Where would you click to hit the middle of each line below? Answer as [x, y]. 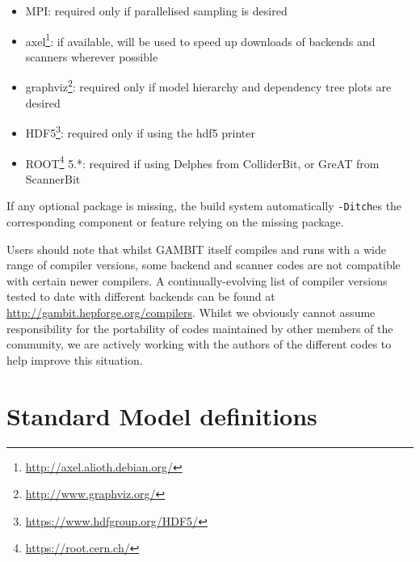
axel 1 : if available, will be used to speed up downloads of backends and [200, 40]
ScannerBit [53, 178]
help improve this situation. [75, 359]
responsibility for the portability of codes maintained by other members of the [200, 328]
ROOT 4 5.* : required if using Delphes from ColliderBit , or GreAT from [202, 162]
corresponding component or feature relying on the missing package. [175, 222]
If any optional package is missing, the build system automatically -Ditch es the [204, 206]
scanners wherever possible [92, 56]
